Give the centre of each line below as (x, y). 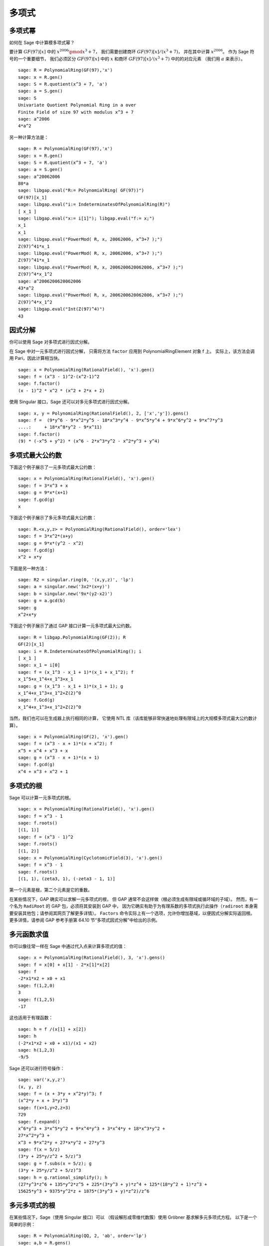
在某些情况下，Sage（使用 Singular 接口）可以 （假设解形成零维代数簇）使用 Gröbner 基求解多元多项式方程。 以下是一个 (133, 1217)
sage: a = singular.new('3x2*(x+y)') (64, 587)
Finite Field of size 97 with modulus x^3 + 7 (76, 112)
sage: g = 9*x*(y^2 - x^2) (51, 543)
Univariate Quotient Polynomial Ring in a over (77, 105)
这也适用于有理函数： (31, 1018)
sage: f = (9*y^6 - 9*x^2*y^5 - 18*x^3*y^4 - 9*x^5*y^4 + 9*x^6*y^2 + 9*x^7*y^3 (121, 420)
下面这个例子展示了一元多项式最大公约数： (53, 467)
